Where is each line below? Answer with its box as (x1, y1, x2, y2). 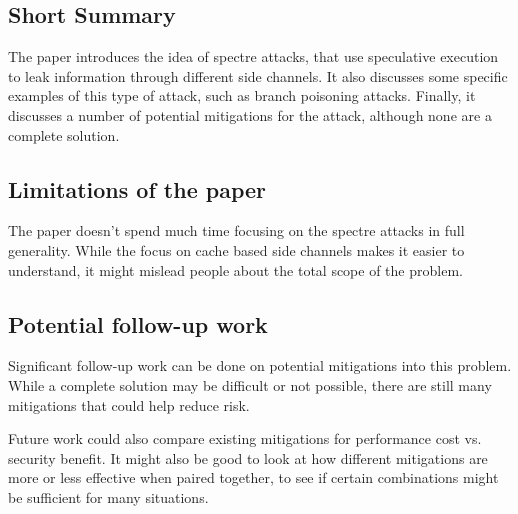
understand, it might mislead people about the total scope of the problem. (8, 259, 463, 280)
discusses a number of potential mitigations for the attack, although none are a (8, 104, 492, 125)
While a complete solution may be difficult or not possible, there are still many (8, 374, 492, 395)
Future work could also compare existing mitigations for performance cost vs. (8, 428, 482, 449)
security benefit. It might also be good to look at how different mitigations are (8, 447, 488, 468)
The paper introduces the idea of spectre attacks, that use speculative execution (8, 46, 499, 67)
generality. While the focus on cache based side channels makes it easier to (8, 239, 465, 260)
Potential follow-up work (8, 308, 268, 339)
